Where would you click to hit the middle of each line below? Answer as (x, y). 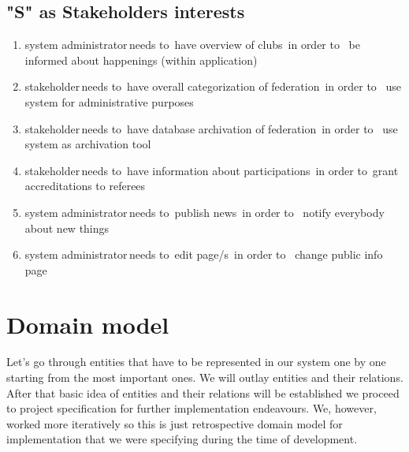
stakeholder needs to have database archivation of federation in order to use (211, 128)
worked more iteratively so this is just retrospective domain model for (175, 423)
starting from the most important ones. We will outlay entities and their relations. (205, 377)
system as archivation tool (88, 144)
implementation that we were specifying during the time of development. (182, 439)
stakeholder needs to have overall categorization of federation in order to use (213, 86)
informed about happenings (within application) (141, 60)
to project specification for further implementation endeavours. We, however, (191, 408)
